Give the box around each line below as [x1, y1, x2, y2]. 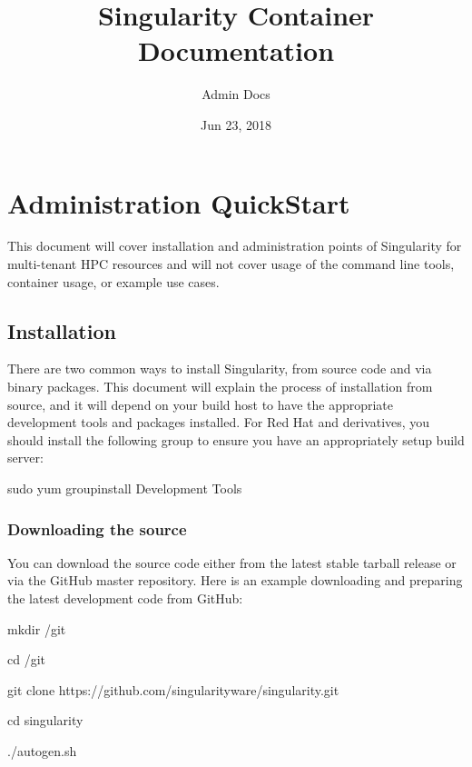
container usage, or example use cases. [7, 272, 220, 291]
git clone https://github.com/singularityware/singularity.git [7, 680, 339, 699]
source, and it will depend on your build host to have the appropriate [7, 394, 394, 413]
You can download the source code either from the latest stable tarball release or [7, 553, 457, 572]
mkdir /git [7, 619, 66, 638]
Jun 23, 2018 [201, 115, 271, 134]
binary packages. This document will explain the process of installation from [7, 377, 433, 396]
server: [7, 448, 44, 467]
